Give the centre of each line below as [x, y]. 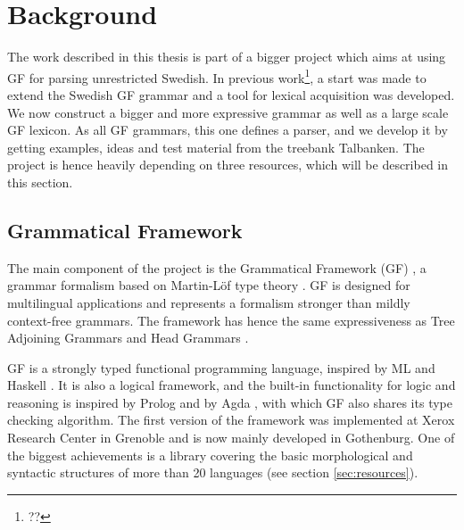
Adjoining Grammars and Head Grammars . [128, 338]
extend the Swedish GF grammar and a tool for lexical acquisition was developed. [231, 94]
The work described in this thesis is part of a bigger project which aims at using [227, 57]
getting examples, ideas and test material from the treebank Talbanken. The [216, 147]
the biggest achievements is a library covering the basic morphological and [210, 455]
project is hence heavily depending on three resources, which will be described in [228, 165]
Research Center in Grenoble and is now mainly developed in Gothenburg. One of [231, 438]
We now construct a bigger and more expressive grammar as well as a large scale [228, 112]
